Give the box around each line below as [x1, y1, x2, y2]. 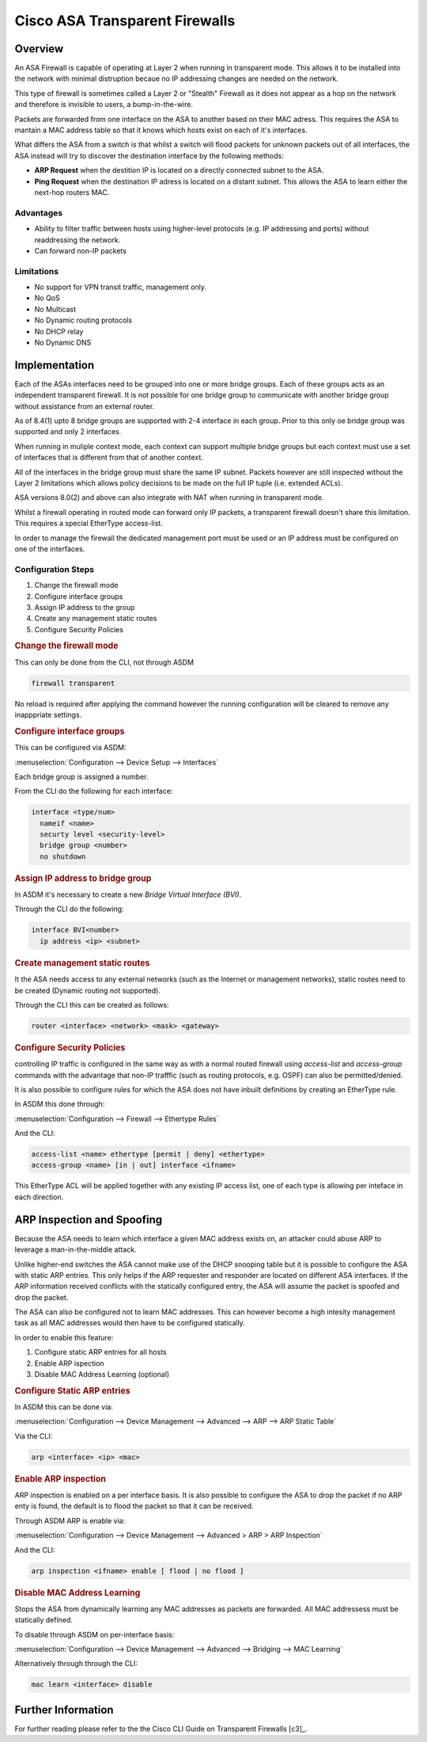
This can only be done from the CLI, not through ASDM [14, 658, 194, 667]
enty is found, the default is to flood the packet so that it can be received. [14, 1501, 254, 1511]
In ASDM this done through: [14, 1100, 105, 1109]
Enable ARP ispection [34, 1359, 104, 1368]
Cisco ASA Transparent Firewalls [14, 12, 236, 29]
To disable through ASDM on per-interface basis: [14, 1630, 175, 1639]
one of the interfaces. [14, 543, 85, 554]
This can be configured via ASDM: [14, 743, 127, 753]
